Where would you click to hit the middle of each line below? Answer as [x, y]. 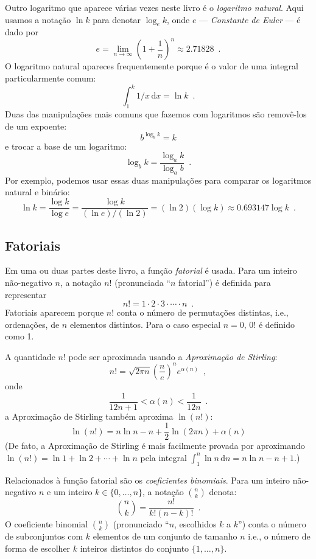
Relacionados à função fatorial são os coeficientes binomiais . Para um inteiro [148, 480]
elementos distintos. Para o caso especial [145, 324]
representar [26, 294]
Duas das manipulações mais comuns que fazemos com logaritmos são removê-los [156, 113]
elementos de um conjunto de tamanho [165, 536]
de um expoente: [36, 126]
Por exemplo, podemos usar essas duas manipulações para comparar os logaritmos [158, 180]
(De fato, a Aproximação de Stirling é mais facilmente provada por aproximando [155, 446]
